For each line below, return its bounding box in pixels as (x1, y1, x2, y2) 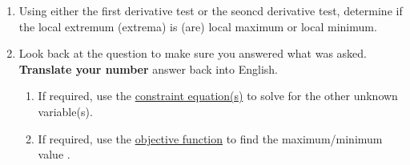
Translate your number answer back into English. (18, 60, 278, 77)
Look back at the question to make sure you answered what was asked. (18, 45, 368, 62)
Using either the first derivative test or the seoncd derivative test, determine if (18, 2, 403, 18)
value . (38, 146, 70, 163)
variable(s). (38, 103, 93, 119)
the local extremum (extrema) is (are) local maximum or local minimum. (18, 18, 377, 34)
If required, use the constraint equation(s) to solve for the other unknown (38, 87, 398, 104)
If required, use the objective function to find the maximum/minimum (38, 130, 383, 147)
